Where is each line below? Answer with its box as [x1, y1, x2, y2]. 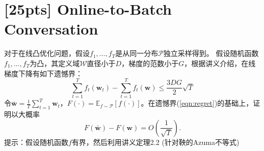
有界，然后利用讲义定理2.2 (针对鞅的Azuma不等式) [71, 136, 240, 147]
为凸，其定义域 [30, 57, 80, 68]
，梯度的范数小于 [121, 57, 179, 68]
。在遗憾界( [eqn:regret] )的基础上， [141, 98, 253, 108]
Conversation [4, 18, 98, 39]
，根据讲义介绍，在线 [184, 57, 256, 68]
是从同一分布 [115, 48, 159, 58]
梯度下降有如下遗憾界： [4, 68, 83, 78]
